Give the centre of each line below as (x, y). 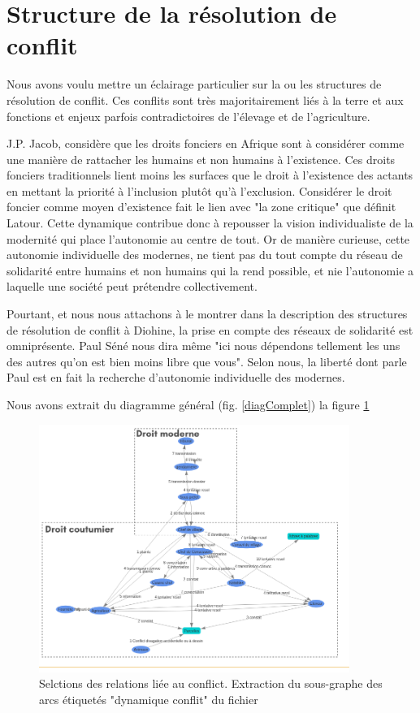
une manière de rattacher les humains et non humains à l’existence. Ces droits (201, 159)
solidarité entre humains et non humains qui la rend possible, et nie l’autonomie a (210, 270)
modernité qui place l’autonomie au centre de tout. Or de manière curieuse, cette (208, 238)
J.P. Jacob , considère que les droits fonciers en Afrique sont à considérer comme (206, 143)
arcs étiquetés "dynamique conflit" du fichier (149, 699)
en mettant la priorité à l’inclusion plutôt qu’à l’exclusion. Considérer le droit (199, 190)
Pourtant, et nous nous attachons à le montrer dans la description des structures (207, 314)
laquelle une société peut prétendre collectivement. (132, 286)
